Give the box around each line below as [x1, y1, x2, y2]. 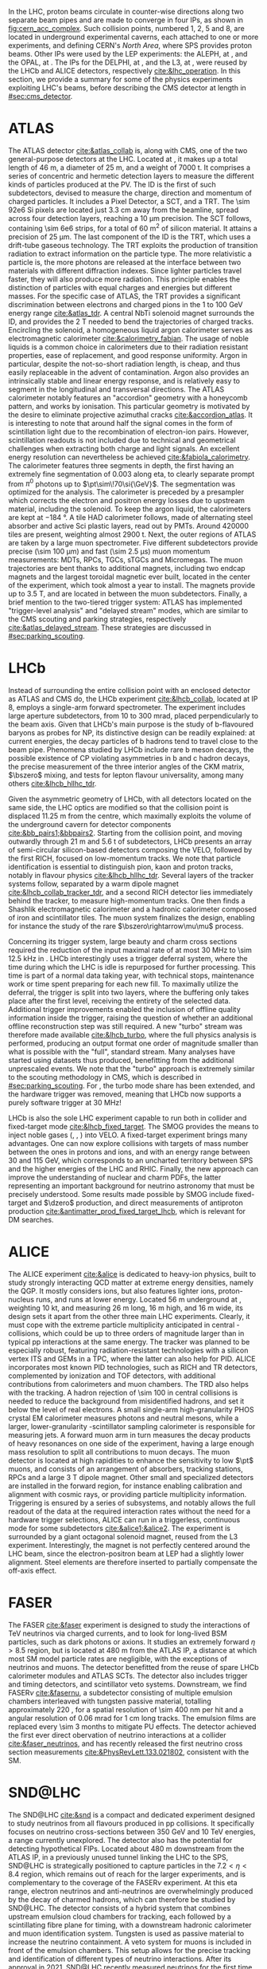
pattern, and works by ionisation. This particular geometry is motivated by [8, 401, 250, 411]
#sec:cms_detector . [8, 92, 73, 100]
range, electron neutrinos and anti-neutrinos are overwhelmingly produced [8, 1886, 253, 1896]
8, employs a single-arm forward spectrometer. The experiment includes [8, 703, 246, 712]
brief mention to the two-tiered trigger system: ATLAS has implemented [8, 597, 242, 607]
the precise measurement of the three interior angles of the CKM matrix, [8, 762, 245, 772]
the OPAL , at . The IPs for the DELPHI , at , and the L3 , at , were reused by [8, 57, 248, 67]
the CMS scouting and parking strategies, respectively [8, 614, 187, 624]
